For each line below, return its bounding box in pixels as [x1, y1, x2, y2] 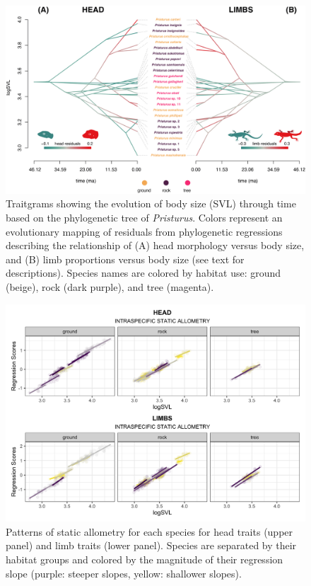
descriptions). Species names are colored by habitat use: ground [6, 265, 281, 280]
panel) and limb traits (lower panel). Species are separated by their [6, 538, 297, 553]
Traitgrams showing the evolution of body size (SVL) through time [6, 196, 296, 211]
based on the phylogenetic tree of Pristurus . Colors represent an [6, 210, 283, 225]
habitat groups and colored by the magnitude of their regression [6, 552, 283, 566]
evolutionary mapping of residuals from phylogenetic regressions [6, 224, 283, 239]
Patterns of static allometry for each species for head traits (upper [6, 524, 293, 539]
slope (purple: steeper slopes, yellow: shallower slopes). [6, 565, 242, 580]
